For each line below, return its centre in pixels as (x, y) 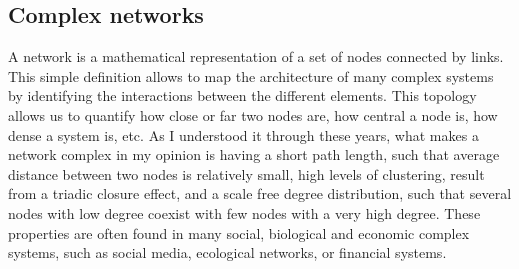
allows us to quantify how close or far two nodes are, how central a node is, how (253, 114)
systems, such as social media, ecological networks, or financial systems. (227, 252)
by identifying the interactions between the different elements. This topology (242, 95)
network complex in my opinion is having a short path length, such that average (254, 154)
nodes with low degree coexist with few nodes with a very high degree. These (244, 212)
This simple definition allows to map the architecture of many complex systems (251, 75)
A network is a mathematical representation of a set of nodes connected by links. (256, 56)
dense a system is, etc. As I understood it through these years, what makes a (243, 134)
